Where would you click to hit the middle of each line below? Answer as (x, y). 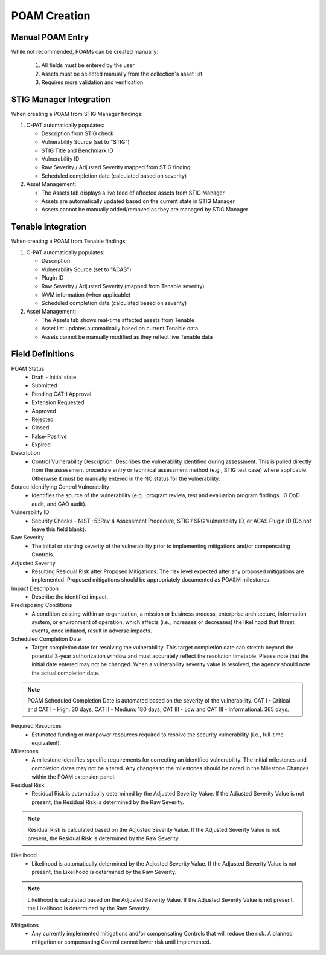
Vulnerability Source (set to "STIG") (85, 142)
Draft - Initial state (54, 377)
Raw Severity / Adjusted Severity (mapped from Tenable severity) (123, 286)
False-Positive (49, 436)
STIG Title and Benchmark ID (78, 150)
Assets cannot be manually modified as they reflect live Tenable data (127, 337)
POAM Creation (51, 16)
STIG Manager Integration (61, 100)
